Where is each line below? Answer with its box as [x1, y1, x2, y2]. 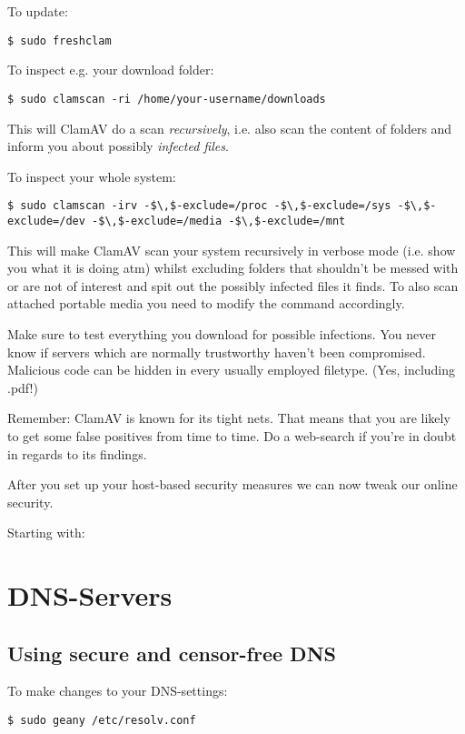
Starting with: [7, 523, 85, 542]
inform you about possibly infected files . [7, 136, 229, 156]
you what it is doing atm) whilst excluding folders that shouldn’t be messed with [7, 258, 459, 277]
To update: [7, 2, 68, 20]
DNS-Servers [7, 577, 173, 614]
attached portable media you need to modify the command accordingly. [7, 294, 405, 313]
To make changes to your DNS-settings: [7, 681, 228, 700]
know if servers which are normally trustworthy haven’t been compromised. [7, 342, 426, 361]
